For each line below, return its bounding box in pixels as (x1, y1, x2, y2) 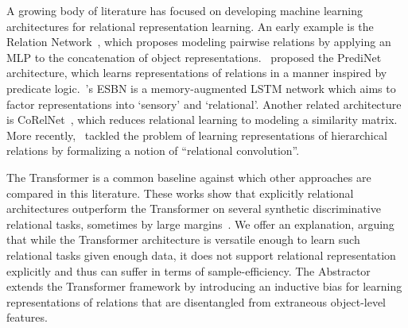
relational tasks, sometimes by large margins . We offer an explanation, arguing (6, 215, 394, 232)
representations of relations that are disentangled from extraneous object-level (6, 293, 387, 310)
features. (6, 309, 48, 326)
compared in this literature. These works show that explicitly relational (6, 184, 354, 201)
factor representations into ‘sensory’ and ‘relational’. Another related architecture (6, 95, 402, 112)
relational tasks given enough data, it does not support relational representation (6, 246, 396, 263)
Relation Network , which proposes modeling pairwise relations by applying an (6, 33, 391, 50)
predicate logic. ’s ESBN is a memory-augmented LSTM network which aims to (6, 79, 396, 96)
